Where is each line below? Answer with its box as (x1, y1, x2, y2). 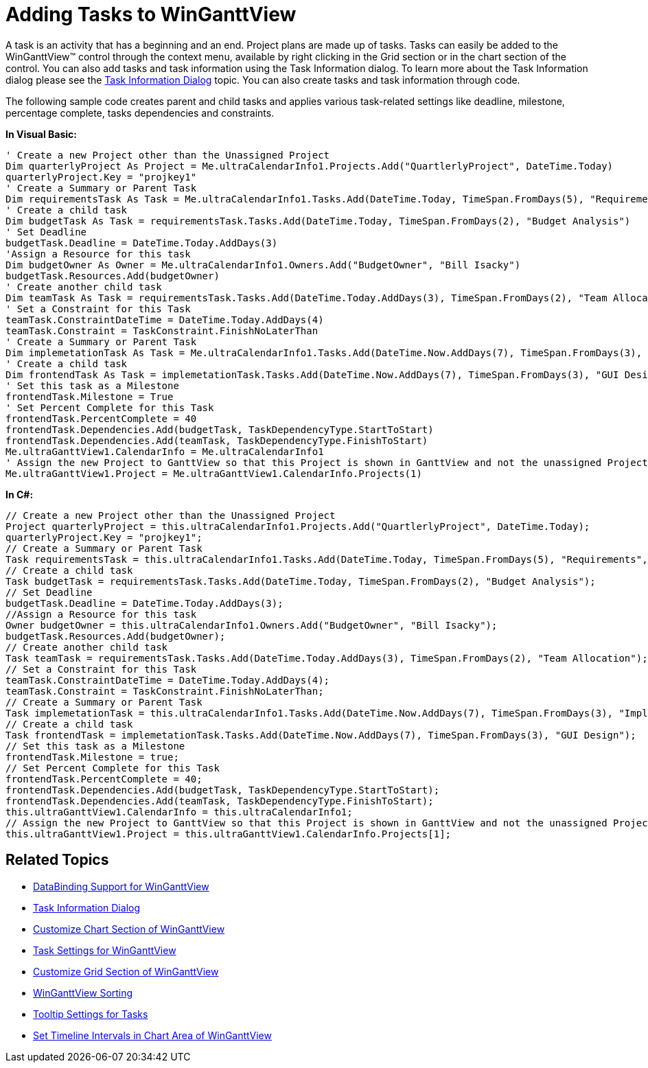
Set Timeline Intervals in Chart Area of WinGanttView (33, 1029, 272, 1041)
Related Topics (5, 851, 109, 869)
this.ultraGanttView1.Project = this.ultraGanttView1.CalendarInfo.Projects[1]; (5, 828, 452, 839)
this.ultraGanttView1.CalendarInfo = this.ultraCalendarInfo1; (5, 806, 353, 817)
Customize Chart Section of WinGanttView (33, 922, 225, 935)
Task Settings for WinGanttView (33, 944, 176, 956)
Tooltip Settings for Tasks (33, 1008, 148, 1020)
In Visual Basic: (5, 128, 77, 140)
